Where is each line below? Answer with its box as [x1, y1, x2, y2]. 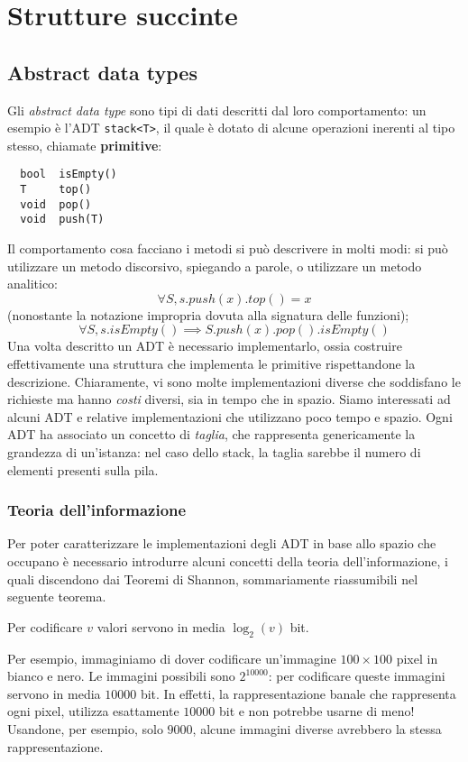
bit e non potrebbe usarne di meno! [218, 702, 415, 721]
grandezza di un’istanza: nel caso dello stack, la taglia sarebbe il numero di [7, 442, 421, 461]
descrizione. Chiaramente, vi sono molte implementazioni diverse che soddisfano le [7, 372, 461, 390]
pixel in [396, 648, 438, 667]
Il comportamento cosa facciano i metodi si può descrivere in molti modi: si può [7, 239, 448, 258]
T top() [20, 183, 92, 197]
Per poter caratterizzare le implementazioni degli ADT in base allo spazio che [7, 534, 436, 553]
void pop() [20, 197, 92, 211]
